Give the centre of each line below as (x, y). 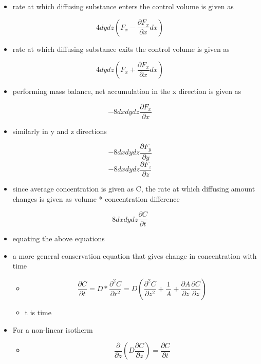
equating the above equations (59, 238)
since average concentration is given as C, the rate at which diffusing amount (134, 188)
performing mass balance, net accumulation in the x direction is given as (127, 91)
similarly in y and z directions (60, 131)
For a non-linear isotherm (53, 329)
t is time (38, 312)
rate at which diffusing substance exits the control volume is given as (121, 49)
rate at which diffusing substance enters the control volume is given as (123, 6)
